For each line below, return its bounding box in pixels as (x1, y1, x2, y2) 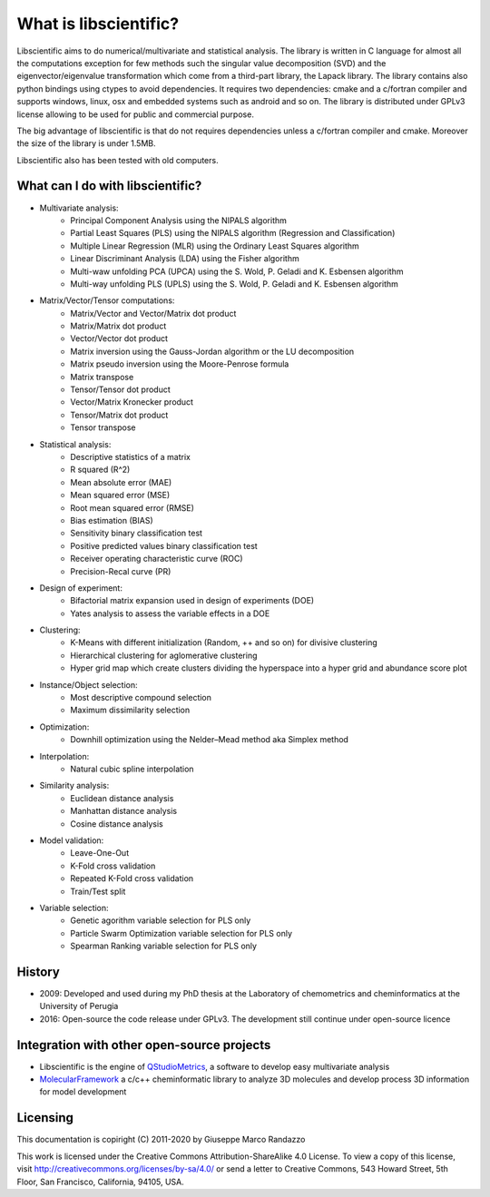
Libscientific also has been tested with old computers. (16, 154, 219, 165)
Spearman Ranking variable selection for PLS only (70, 940, 258, 952)
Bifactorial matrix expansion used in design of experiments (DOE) (70, 595, 315, 606)
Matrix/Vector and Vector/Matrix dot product (70, 308, 237, 319)
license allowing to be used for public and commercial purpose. (16, 109, 254, 120)
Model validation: (39, 835, 104, 846)
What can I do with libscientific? (16, 178, 202, 194)
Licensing (16, 1110, 74, 1125)
